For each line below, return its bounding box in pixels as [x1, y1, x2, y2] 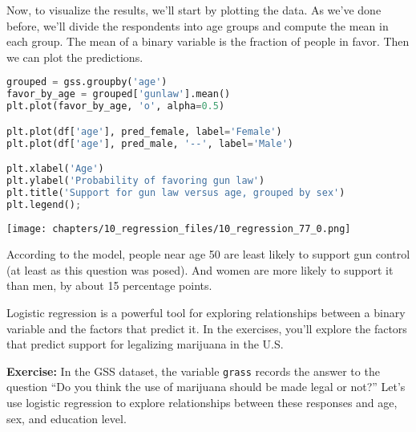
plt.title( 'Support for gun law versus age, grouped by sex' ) [6, 186, 345, 198]
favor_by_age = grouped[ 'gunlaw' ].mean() [6, 88, 231, 100]
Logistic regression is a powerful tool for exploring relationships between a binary [6, 304, 406, 320]
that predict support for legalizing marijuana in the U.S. [6, 336, 284, 353]
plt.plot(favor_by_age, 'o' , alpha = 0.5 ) [6, 100, 225, 112]
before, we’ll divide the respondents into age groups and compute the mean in [6, 17, 389, 34]
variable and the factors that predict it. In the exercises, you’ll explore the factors [6, 320, 407, 336]
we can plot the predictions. [6, 48, 143, 65]
